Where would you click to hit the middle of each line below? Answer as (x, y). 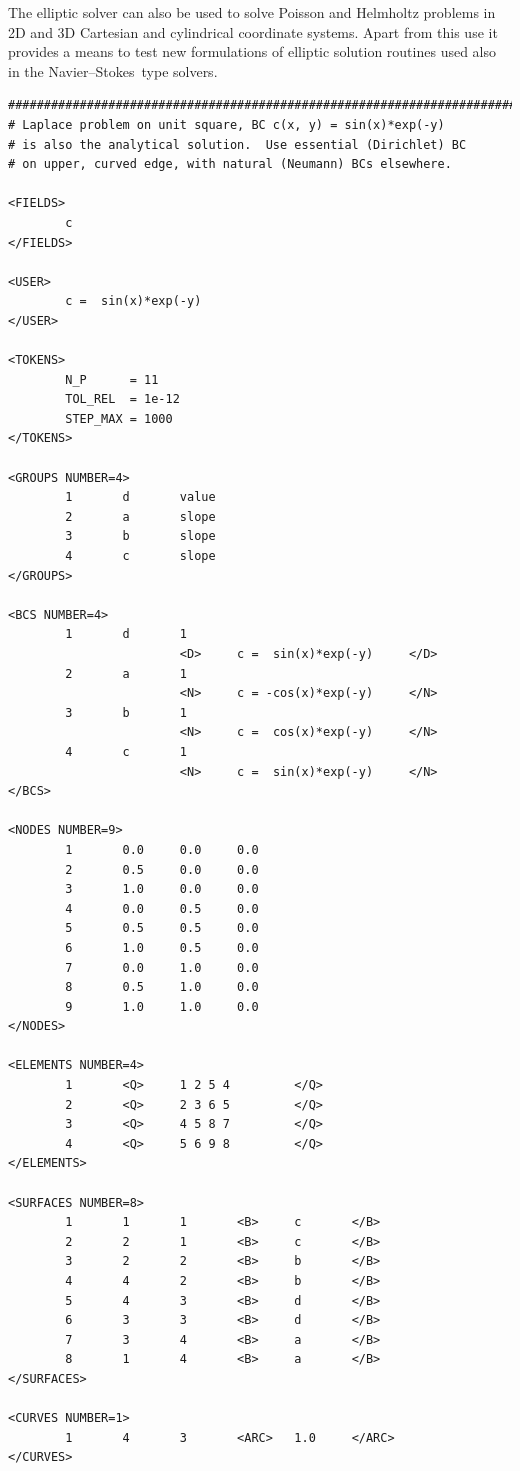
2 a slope (140, 516)
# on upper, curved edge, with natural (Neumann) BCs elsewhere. (230, 164)
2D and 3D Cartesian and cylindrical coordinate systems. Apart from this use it (253, 31)
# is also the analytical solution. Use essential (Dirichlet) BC (237, 144)
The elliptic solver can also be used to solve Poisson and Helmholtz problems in (252, 12)
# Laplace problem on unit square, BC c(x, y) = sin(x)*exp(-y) (226, 124)
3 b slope (140, 536)
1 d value (140, 497)
